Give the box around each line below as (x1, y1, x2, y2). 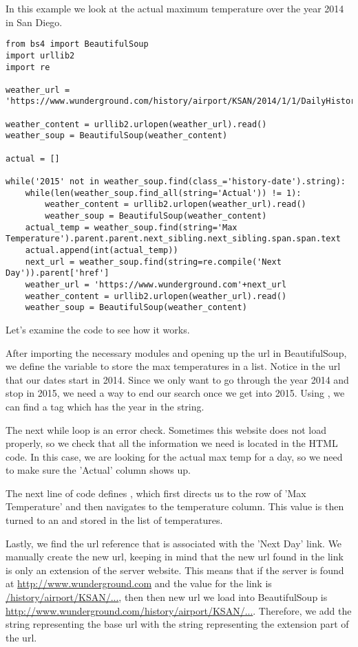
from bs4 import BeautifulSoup (6, 39, 149, 50)
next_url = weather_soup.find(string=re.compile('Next (25, 256, 282, 267)
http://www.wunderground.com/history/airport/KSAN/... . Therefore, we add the (6, 603, 352, 617)
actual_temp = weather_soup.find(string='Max (25, 222, 238, 232)
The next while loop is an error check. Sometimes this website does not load (6, 422, 326, 437)
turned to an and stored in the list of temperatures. (6, 513, 223, 527)
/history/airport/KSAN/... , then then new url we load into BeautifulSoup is (6, 590, 328, 604)
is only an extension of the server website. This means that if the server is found (6, 562, 344, 577)
